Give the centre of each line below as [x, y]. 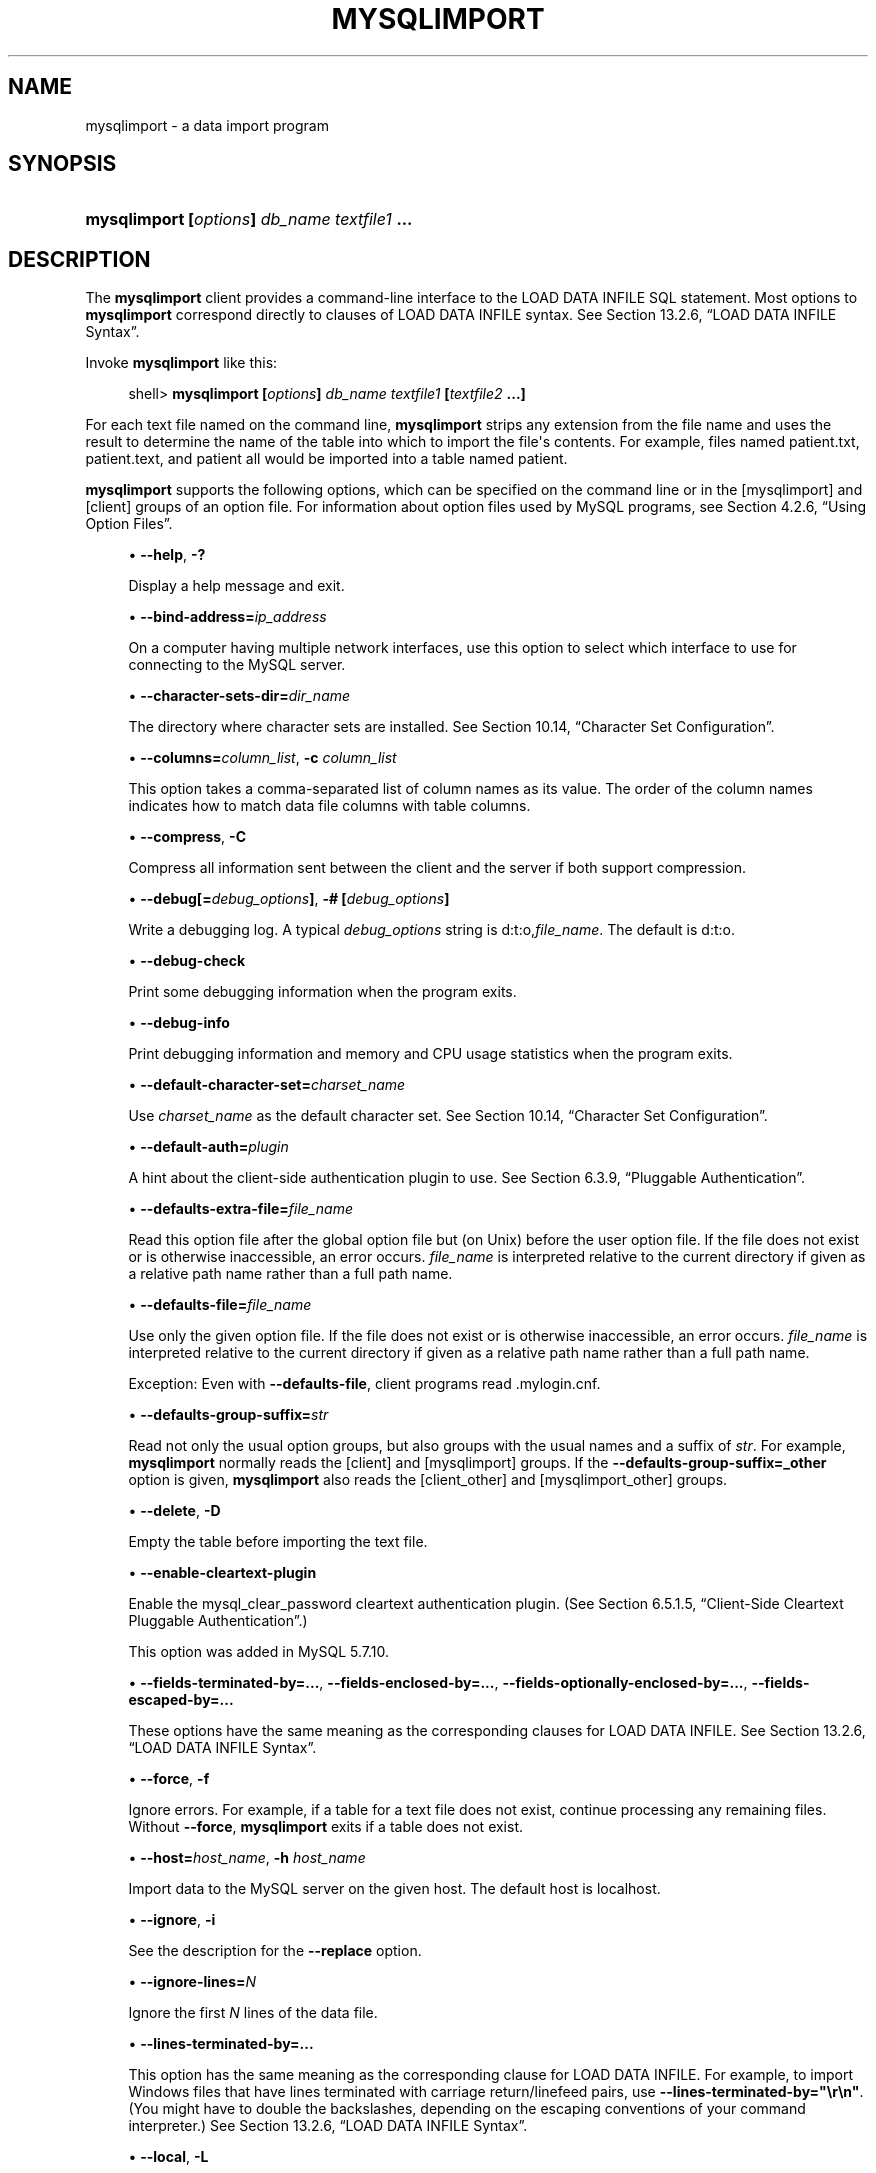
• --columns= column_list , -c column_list [262, 758]
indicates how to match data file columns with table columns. [329, 806]
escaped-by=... [181, 1700]
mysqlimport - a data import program [207, 125]
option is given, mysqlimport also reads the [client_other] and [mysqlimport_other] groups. [428, 1480]
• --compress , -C [187, 837]
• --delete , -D [174, 1511]
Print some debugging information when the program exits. [322, 992]
